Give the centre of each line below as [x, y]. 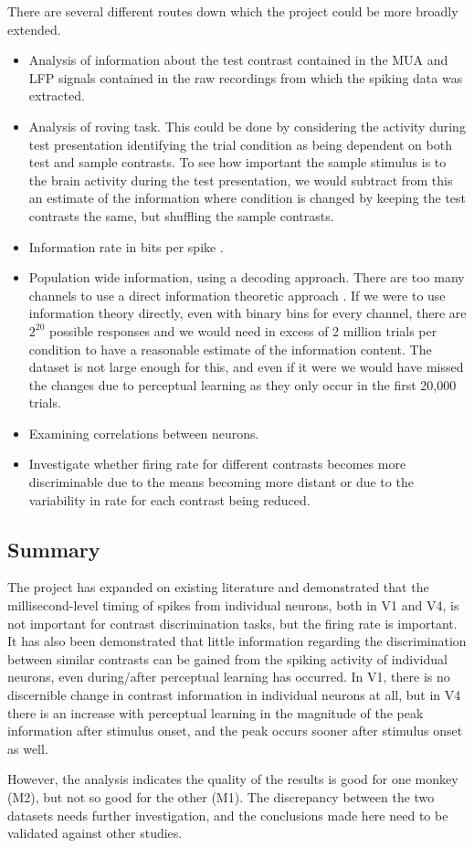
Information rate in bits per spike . [126, 246]
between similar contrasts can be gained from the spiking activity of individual [227, 658]
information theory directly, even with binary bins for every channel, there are [248, 313]
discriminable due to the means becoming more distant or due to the [221, 482]
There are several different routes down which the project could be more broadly [233, 11]
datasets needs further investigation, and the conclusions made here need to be [228, 815]
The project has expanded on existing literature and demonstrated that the [218, 587]
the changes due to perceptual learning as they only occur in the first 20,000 [242, 384]
